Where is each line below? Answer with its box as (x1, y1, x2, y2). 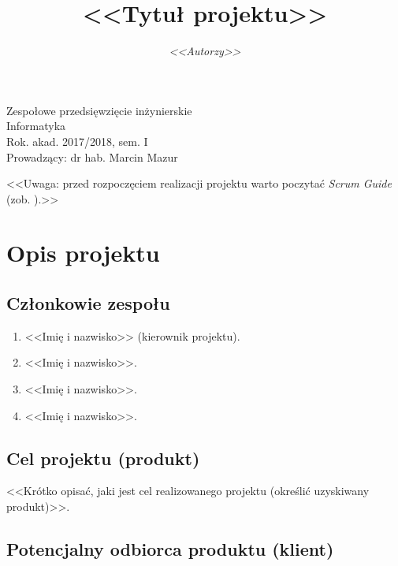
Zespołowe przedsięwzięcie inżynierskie (6, 102, 192, 118)
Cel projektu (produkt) (6, 445, 200, 470)
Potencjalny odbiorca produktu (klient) (6, 537, 334, 561)
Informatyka (6, 117, 66, 134)
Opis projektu (6, 236, 160, 269)
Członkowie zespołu (6, 291, 170, 315)
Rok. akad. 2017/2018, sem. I (6, 132, 148, 149)
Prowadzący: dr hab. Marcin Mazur (6, 148, 178, 165)
